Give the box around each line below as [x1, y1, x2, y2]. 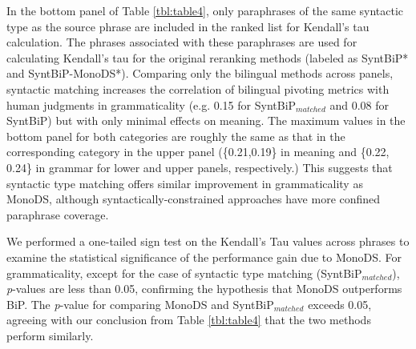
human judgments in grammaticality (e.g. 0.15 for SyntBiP [6, 96, 297, 113]
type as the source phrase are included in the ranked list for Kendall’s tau [6, 18, 370, 34]
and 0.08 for [329, 96, 390, 113]
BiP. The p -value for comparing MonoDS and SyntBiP [6, 295, 274, 312]
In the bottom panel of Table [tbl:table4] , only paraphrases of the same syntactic [6, 2, 404, 18]
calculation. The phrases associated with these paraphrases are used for [6, 34, 357, 50]
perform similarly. [6, 327, 94, 343]
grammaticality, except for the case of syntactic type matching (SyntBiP [6, 264, 362, 281]
